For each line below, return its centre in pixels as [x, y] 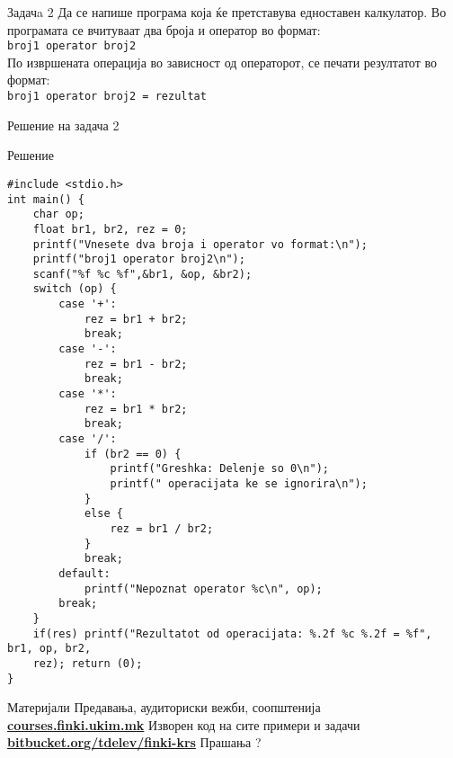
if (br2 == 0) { [133, 454]
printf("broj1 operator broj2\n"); [139, 259]
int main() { [46, 199]
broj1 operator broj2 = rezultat [107, 97]
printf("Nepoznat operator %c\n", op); [203, 589]
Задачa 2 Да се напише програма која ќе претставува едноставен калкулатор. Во [227, 12]
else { [103, 514]
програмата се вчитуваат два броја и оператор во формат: [164, 29]
